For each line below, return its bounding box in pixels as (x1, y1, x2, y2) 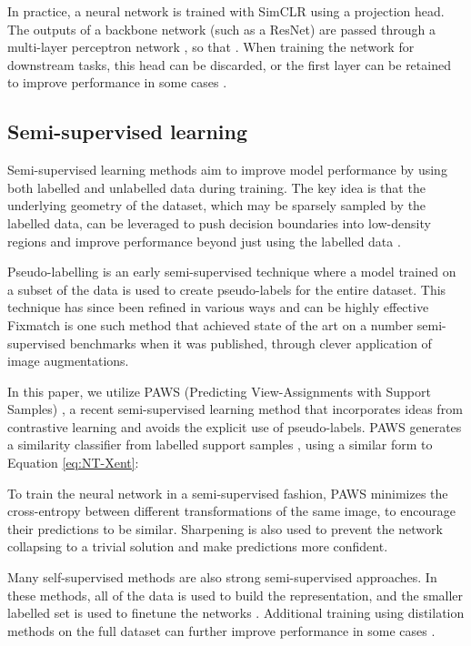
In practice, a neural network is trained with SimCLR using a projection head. (7, 2, 445, 20)
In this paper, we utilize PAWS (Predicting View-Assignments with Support (7, 381, 431, 400)
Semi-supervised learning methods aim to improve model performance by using (7, 160, 447, 179)
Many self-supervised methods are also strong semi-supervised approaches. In (7, 568, 437, 587)
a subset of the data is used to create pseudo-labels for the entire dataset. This (7, 279, 446, 298)
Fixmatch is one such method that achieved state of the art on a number (7, 315, 414, 334)
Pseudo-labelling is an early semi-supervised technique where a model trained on (7, 262, 456, 281)
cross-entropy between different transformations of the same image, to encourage (7, 501, 456, 520)
